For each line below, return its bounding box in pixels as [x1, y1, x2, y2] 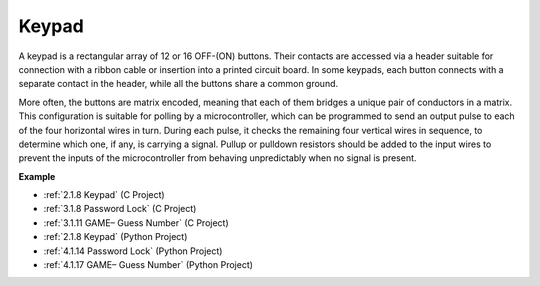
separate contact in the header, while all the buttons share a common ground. [18, 78, 339, 90]
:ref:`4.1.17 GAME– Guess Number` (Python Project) [43, 259, 254, 271]
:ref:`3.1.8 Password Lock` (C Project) [43, 203, 197, 215]
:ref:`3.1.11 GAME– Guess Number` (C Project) [43, 216, 229, 229]
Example [18, 170, 56, 182]
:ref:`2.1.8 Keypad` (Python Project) [43, 231, 188, 243]
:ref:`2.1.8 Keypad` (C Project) [43, 189, 165, 201]
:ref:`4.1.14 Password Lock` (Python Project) [43, 245, 223, 257]
